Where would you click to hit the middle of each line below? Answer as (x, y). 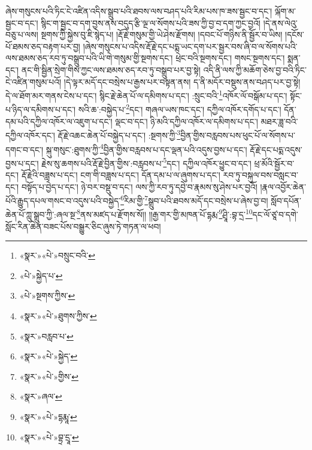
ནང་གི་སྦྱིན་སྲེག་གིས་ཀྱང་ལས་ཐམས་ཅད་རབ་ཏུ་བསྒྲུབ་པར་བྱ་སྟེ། (111, 69)
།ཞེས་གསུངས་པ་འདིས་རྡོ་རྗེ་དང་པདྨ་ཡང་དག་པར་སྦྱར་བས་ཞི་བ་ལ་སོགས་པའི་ (190, 46)
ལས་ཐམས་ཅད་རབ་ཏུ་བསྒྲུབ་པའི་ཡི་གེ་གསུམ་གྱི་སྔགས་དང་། (89, 58)
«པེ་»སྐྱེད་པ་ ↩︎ (41, 275)
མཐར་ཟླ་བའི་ (279, 121)
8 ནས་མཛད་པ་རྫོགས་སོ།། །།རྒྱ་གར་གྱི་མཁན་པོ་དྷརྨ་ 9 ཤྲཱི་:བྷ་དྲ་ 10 (165, 214)
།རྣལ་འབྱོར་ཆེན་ (283, 186)
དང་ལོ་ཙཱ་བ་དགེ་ (275, 214)
